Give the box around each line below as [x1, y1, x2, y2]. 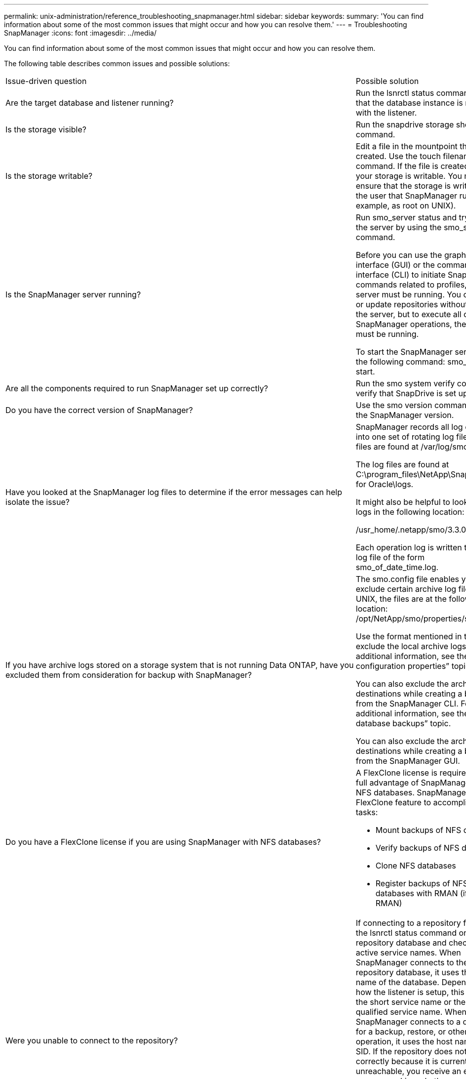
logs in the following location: [355, 507, 465, 517]
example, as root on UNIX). [355, 201, 456, 210]
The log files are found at [355, 459, 449, 469]
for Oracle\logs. [355, 479, 414, 489]
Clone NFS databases [375, 861, 456, 871]
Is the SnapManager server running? [5, 290, 141, 299]
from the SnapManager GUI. [355, 756, 460, 766]
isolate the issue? [5, 497, 70, 507]
